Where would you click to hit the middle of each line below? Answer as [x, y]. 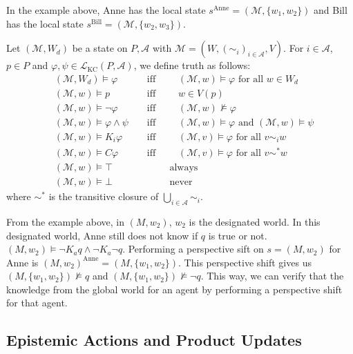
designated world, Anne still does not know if [102, 235]
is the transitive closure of [104, 196]
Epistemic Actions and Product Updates [154, 340]
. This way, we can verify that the [272, 276]
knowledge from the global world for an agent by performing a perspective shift [174, 289]
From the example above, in [65, 221]
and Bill [331, 10]
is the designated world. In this [255, 221]
